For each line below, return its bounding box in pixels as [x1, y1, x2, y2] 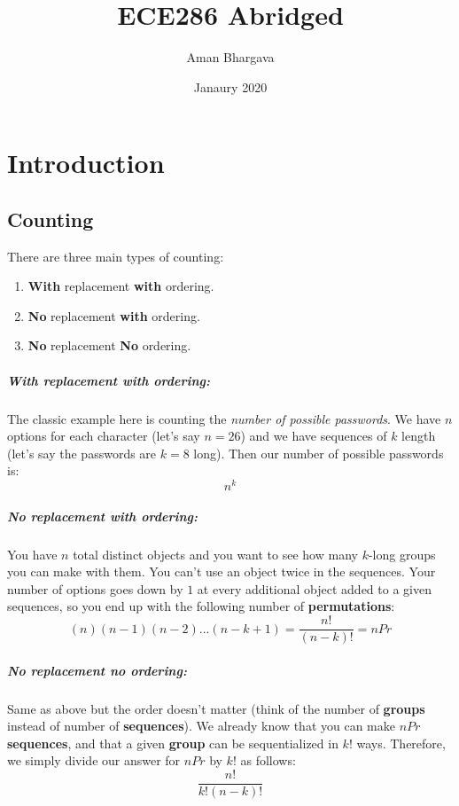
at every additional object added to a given [197, 579, 432, 598]
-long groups [368, 544, 436, 563]
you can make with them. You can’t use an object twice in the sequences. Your [7, 562, 436, 581]
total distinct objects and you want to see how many [73, 544, 358, 563]
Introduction [7, 145, 165, 181]
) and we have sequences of [240, 426, 387, 445]
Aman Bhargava [186, 48, 275, 67]
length [401, 426, 436, 445]
